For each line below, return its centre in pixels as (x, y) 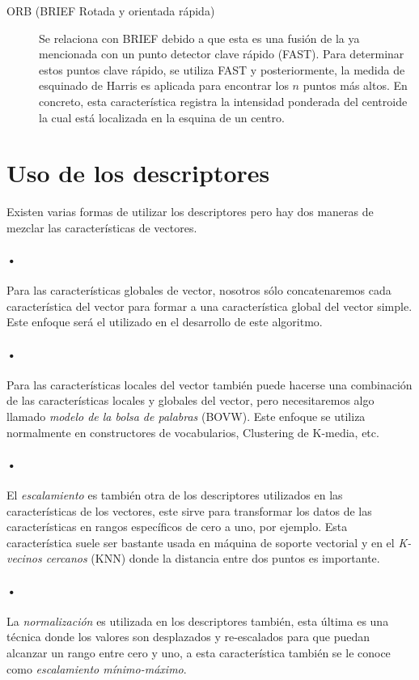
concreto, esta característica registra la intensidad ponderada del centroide (223, 101)
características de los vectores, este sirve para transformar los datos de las (189, 510)
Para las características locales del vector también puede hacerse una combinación (209, 384)
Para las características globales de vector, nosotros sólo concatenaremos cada (199, 290)
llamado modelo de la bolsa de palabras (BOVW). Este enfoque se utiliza (186, 416)
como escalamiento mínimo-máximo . (97, 668)
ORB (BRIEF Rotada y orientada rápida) (111, 11)
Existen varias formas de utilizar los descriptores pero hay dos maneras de (190, 212)
